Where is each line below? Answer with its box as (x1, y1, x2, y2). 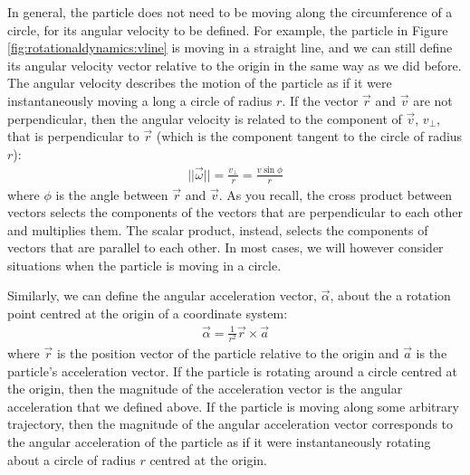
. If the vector (282, 90, 359, 109)
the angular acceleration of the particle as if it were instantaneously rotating (7, 432, 431, 451)
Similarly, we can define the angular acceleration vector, (7, 286, 317, 305)
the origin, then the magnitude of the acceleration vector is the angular (7, 379, 403, 398)
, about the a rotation (330, 286, 451, 305)
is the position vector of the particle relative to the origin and (56, 344, 399, 363)
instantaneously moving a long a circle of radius (7, 90, 273, 109)
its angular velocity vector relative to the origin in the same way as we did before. (7, 55, 462, 74)
